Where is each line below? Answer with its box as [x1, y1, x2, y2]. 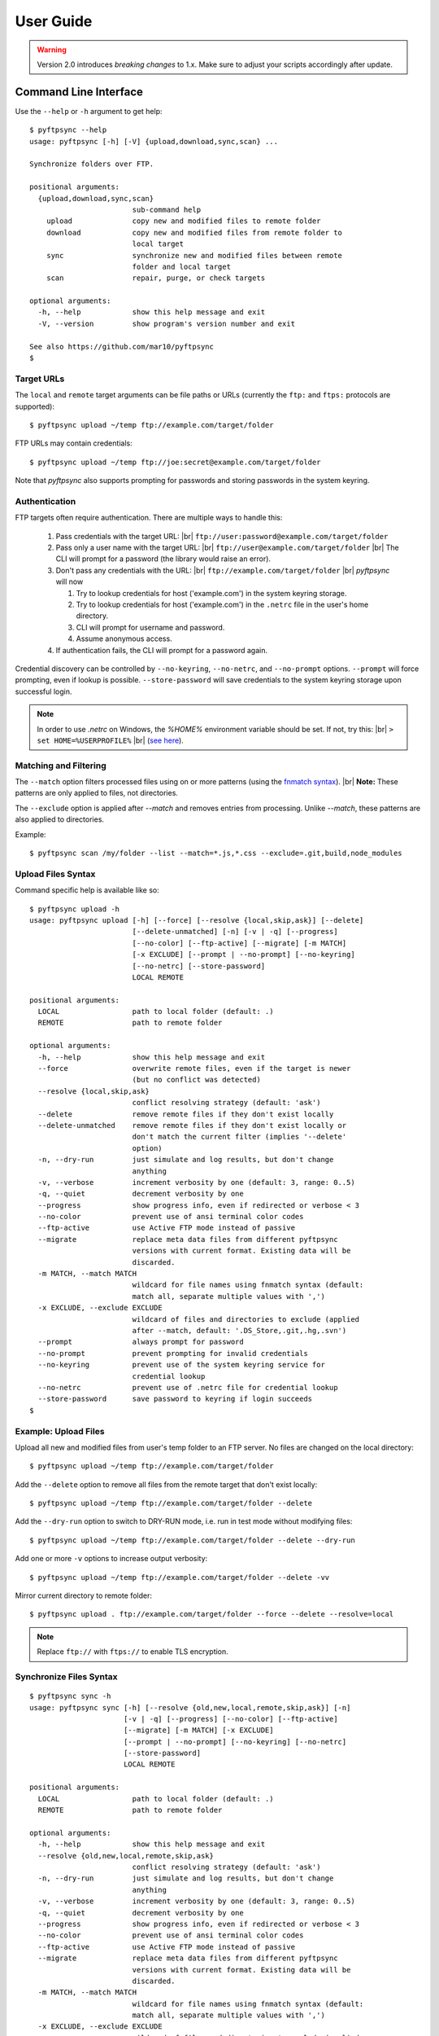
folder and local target [132, 261, 232, 271]
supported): [15, 401, 55, 411]
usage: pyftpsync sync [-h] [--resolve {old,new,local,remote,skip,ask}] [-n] [29, 1703, 351, 1712]
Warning [37, 45, 67, 55]
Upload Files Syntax [15, 868, 96, 880]
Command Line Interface [15, 85, 144, 99]
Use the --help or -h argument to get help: [15, 106, 163, 116]
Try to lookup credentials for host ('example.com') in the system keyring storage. [76, 588, 347, 598]
